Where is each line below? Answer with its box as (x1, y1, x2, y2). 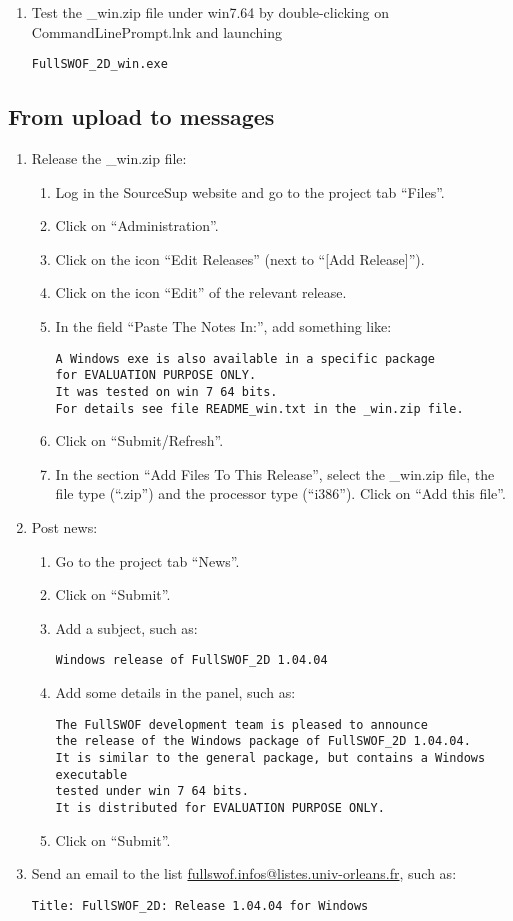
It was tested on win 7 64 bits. (55, 384, 278, 399)
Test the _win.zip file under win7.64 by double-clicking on (31, 2, 389, 22)
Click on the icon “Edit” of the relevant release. (55, 282, 347, 303)
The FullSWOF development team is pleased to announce (55, 717, 428, 732)
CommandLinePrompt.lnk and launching (31, 21, 282, 42)
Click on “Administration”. (55, 215, 219, 236)
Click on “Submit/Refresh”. (55, 430, 224, 451)
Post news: (31, 517, 98, 538)
